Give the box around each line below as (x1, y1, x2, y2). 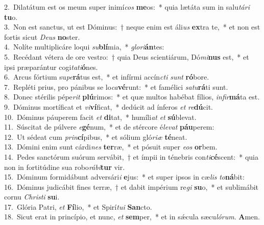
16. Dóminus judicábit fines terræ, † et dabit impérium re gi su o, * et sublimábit (4, 181, 259, 192)
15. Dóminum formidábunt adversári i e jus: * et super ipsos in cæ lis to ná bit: (4, 171, 245, 182)
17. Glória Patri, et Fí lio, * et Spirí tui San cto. (4, 201, 152, 212)
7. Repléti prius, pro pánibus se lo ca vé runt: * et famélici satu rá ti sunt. (4, 81, 228, 92)
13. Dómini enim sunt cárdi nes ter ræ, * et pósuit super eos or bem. (4, 141, 218, 152)
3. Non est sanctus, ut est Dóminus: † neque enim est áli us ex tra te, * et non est (4, 21, 260, 32)
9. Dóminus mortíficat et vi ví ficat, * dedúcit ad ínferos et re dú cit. (4, 101, 213, 112)
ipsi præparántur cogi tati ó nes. (4, 61, 98, 72)
